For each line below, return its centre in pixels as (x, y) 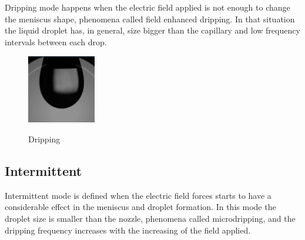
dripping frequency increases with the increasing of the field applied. (128, 230)
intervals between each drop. (56, 41)
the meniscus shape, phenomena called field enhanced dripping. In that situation (150, 19)
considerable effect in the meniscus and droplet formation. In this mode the (140, 207)
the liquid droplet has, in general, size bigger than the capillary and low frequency (152, 30)
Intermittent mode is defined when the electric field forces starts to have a (138, 195)
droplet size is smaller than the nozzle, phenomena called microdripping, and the (150, 219)
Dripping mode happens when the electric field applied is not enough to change (148, 7)
